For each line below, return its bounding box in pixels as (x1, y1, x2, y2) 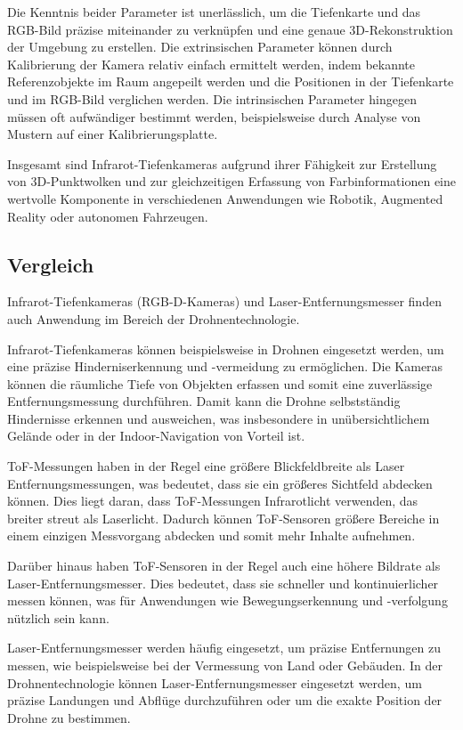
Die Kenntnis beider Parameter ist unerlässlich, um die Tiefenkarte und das (7, 3, 421, 20)
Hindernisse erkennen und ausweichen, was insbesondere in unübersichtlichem (7, 409, 430, 427)
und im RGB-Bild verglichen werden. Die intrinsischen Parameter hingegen (7, 89, 417, 108)
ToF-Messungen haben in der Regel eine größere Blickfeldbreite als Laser (7, 457, 405, 475)
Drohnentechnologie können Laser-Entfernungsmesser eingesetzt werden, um (7, 673, 422, 692)
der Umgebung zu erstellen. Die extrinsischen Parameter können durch (7, 37, 393, 56)
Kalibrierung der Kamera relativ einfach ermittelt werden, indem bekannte (7, 54, 416, 73)
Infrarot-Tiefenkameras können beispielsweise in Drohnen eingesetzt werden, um (7, 339, 444, 358)
